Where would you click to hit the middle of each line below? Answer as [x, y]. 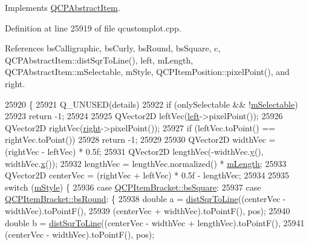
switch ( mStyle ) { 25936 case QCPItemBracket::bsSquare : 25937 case [133, 187]
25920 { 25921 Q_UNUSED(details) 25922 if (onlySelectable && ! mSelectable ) [151, 104]
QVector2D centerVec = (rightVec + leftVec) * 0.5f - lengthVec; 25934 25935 [147, 175]
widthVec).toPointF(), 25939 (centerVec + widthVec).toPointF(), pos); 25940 [148, 210]
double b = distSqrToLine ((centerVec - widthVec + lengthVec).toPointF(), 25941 [155, 222]
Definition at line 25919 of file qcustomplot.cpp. [93, 28]
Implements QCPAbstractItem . [63, 7]
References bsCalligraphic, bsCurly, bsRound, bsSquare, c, [113, 48]
